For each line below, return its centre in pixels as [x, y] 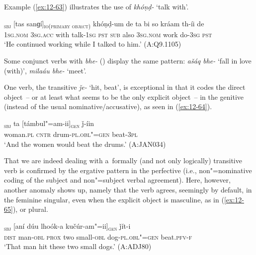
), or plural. [30, 209]
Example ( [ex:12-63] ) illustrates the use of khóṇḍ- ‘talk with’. [96, 6]
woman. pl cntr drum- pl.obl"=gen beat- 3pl [71, 134]
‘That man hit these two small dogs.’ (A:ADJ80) [78, 246]
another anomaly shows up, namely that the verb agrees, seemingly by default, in [128, 189]
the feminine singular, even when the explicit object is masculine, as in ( [114, 199]
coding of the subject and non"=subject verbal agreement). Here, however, [117, 180]
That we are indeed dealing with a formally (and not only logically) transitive [123, 160]
